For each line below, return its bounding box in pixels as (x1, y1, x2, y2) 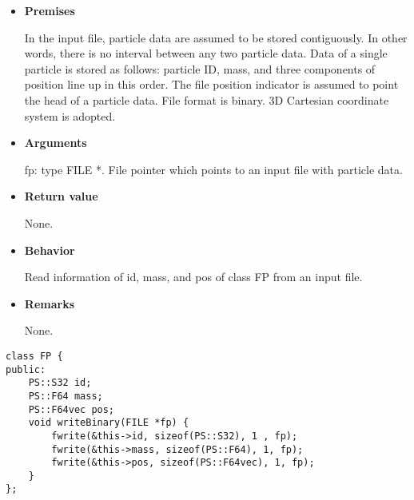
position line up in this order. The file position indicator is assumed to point (24, 76, 399, 93)
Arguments (24, 134, 87, 151)
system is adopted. (24, 107, 116, 124)
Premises (24, 2, 75, 18)
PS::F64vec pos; (28, 403, 115, 415)
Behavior (24, 241, 75, 258)
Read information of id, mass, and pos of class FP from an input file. (24, 268, 363, 285)
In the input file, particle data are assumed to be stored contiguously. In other (24, 29, 408, 46)
